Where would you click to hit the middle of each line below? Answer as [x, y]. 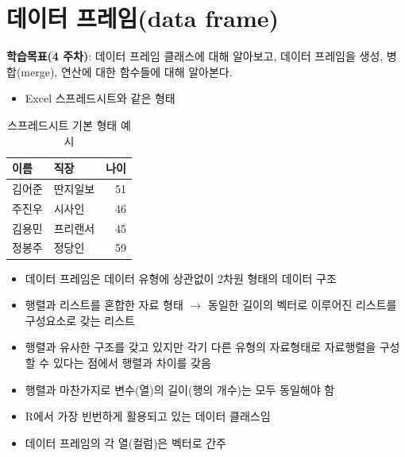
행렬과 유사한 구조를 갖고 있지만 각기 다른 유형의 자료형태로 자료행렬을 [201, 347]
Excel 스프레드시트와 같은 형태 [100, 98]
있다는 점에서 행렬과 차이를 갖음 [132, 362]
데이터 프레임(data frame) [143, 18]
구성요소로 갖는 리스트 [80, 320]
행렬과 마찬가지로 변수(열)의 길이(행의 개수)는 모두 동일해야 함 [180, 389]
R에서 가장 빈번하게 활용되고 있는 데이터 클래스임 [148, 416]
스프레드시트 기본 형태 [62, 124]
